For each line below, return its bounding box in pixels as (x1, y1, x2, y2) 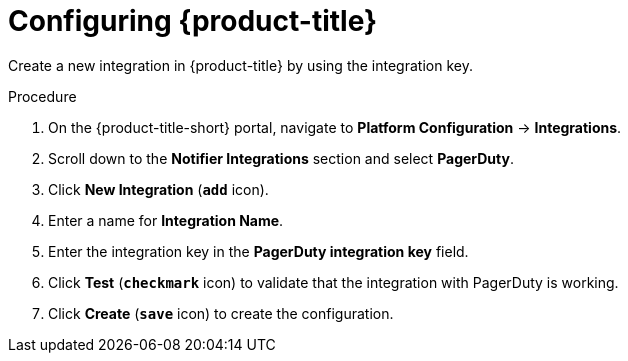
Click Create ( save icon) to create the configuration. (48, 304, 394, 322)
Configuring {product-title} (8, 4, 378, 38)
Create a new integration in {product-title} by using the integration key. (8, 56, 473, 74)
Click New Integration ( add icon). (48, 180, 269, 198)
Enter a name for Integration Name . (48, 211, 284, 229)
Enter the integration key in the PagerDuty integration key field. (48, 242, 469, 260)
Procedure (8, 87, 77, 105)
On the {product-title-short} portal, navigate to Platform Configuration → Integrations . (48, 118, 622, 136)
